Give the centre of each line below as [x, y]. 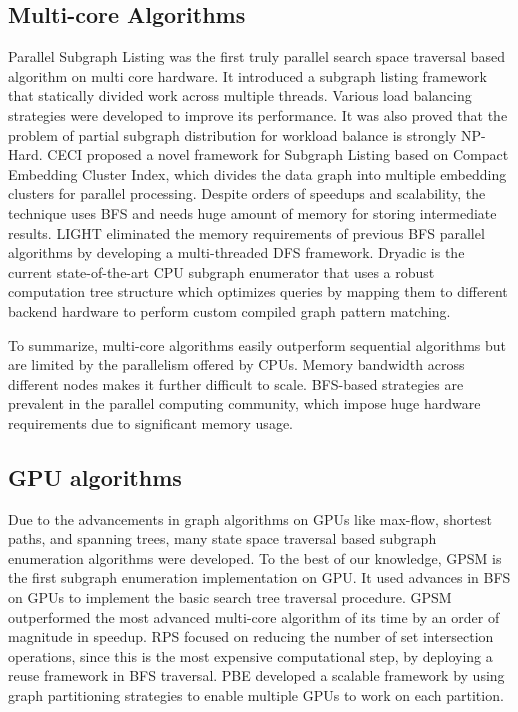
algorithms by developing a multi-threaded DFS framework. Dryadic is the [236, 252]
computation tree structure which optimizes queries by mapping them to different [258, 291]
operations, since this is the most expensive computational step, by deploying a [250, 655]
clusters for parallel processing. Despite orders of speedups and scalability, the [247, 193]
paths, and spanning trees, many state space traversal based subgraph [222, 538]
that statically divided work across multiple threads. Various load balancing [240, 95]
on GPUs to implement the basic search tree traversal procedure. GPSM [230, 597]
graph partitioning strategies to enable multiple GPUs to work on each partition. [256, 695]
